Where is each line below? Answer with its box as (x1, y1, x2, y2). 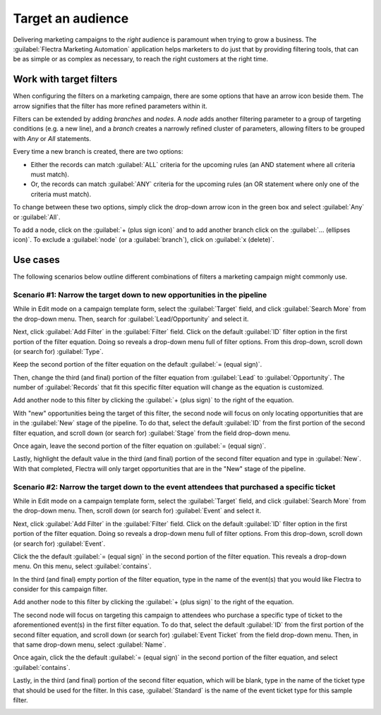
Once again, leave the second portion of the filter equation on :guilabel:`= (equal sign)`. (13, 441, 267, 451)
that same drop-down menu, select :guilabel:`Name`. (13, 640, 167, 649)
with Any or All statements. (13, 134, 92, 142)
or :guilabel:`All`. (13, 212, 61, 221)
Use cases (13, 254, 60, 266)
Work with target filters (13, 73, 118, 85)
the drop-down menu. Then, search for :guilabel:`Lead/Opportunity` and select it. (13, 314, 249, 323)
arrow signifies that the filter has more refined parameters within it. (13, 102, 207, 110)
